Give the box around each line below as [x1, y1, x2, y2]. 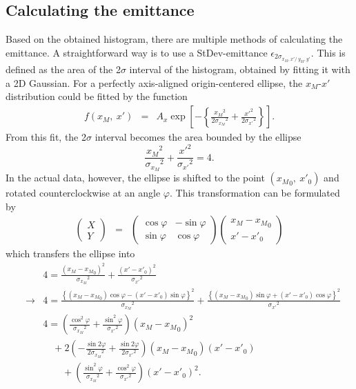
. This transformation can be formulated [169, 186, 340, 200]
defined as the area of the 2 [6, 62, 121, 77]
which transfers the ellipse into [6, 246, 135, 261]
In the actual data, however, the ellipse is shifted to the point [6, 170, 265, 185]
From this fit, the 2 [6, 130, 86, 144]
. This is [310, 45, 346, 59]
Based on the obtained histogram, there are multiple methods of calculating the [6, 32, 343, 46]
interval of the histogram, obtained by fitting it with [129, 62, 350, 77]
